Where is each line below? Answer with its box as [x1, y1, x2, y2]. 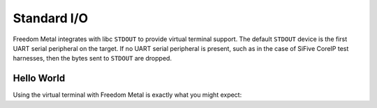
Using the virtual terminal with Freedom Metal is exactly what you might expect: [13, 91, 242, 99]
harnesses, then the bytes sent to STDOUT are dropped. [13, 54, 172, 63]
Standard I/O [13, 10, 89, 26]
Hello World [13, 72, 66, 84]
